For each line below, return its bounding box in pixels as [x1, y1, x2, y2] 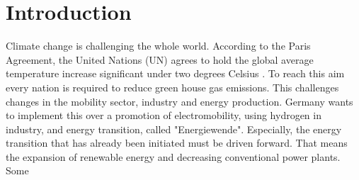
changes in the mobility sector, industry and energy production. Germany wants [6, 94, 353, 108]
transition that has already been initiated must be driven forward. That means [6, 135, 348, 150]
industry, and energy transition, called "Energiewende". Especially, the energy [6, 121, 342, 136]
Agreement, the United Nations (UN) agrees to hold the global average [6, 52, 314, 67]
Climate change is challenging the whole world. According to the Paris [6, 38, 311, 53]
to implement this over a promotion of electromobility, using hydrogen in [6, 108, 321, 123]
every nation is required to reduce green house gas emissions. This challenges [6, 79, 339, 94]
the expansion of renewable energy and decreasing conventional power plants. [6, 149, 341, 164]
